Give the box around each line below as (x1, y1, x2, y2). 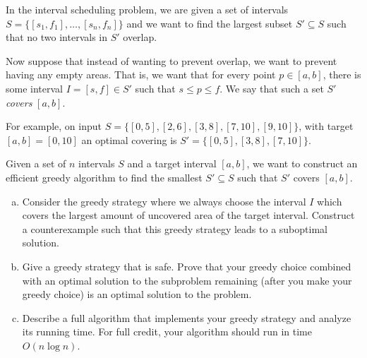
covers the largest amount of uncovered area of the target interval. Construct (22, 208, 355, 222)
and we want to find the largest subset (126, 16, 293, 30)
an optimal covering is (81, 132, 177, 147)
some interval (6, 80, 63, 95)
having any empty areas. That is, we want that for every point (6, 67, 276, 82)
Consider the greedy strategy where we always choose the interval (22, 193, 306, 208)
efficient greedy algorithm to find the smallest (6, 169, 203, 184)
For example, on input (6, 119, 102, 133)
